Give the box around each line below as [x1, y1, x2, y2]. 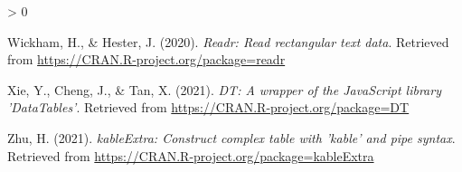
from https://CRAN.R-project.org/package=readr [7, 50, 286, 69]
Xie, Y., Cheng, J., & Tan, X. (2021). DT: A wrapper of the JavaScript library [7, 80, 441, 99]
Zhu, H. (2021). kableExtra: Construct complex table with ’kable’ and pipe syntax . [7, 128, 456, 147]
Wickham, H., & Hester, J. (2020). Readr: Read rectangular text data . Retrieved [7, 32, 449, 51]
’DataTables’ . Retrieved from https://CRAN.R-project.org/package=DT [7, 98, 410, 117]
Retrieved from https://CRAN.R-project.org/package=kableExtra [7, 146, 374, 165]
